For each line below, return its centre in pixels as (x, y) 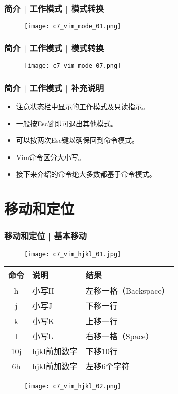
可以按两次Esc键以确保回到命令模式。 (77, 140)
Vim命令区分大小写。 (50, 157)
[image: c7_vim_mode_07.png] (73, 66)
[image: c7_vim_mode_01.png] (73, 26)
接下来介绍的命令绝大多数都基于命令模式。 (86, 174)
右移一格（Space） (120, 336)
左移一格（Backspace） (128, 291)
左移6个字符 (108, 366)
